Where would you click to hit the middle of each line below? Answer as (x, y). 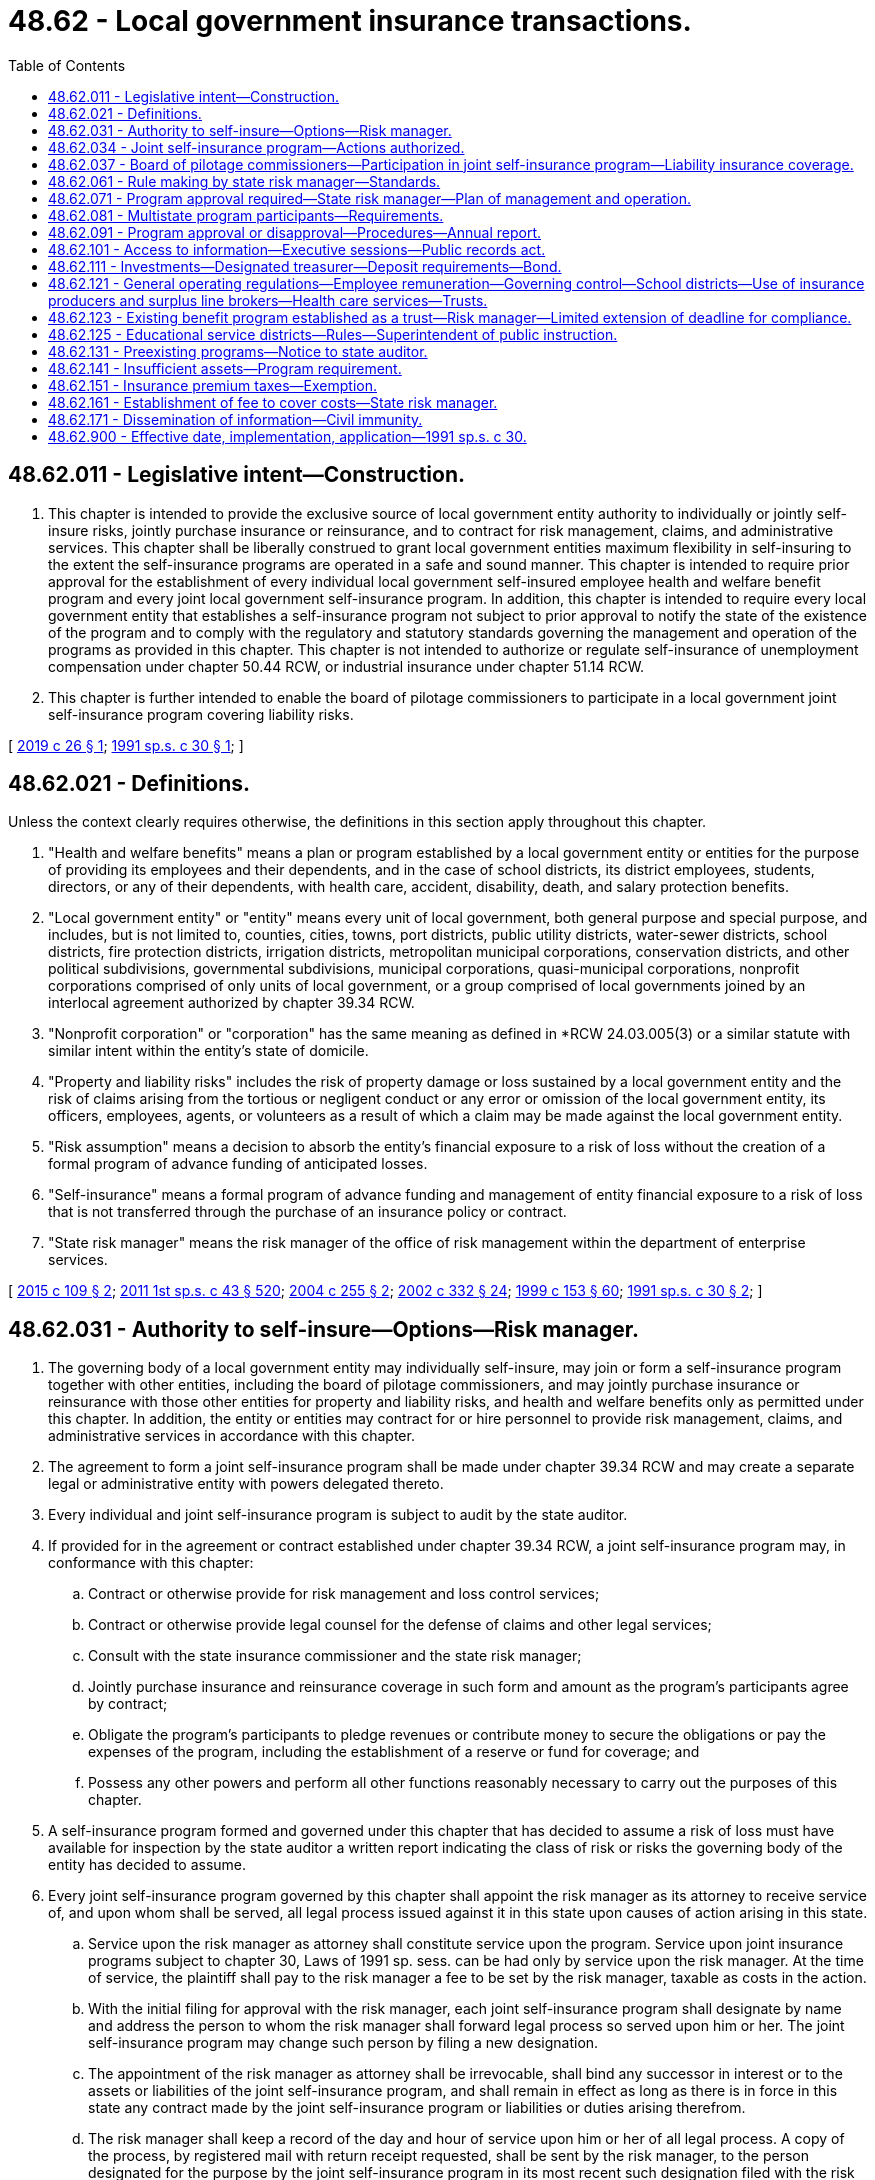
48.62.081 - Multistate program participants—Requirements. (246, 215)
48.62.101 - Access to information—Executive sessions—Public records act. (297, 249)
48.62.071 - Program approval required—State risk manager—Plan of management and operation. (369, 198)
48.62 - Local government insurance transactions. (350, 21)
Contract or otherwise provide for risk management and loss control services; (344, 1594)
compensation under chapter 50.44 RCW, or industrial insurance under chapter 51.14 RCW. (346, 666)
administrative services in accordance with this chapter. (231, 1436)
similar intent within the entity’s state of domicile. (208, 1051)
